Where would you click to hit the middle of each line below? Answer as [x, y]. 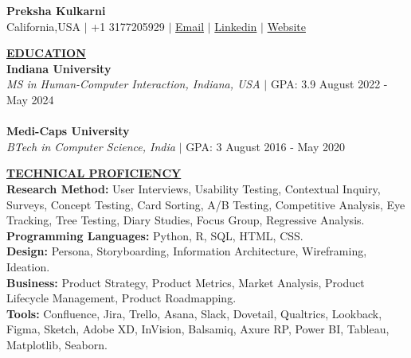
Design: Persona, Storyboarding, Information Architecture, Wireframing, [187, 251]
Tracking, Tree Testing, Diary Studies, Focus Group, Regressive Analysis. [186, 220]
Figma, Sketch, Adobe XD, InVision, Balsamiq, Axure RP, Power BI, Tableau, [198, 329]
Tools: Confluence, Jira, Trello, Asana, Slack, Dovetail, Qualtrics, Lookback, [194, 313]
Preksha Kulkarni [56, 10]
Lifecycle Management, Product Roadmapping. [121, 298]
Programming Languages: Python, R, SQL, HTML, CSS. [155, 235]
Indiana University [59, 68]
